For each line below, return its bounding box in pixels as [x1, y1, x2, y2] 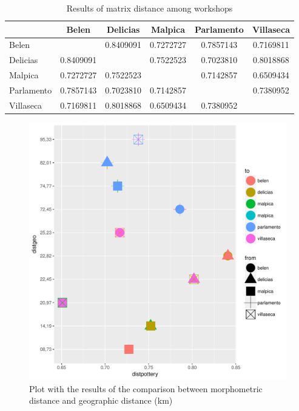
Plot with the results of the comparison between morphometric [29, 382, 263, 395]
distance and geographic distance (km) [29, 394, 173, 407]
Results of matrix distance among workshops [66, 2, 233, 14]
